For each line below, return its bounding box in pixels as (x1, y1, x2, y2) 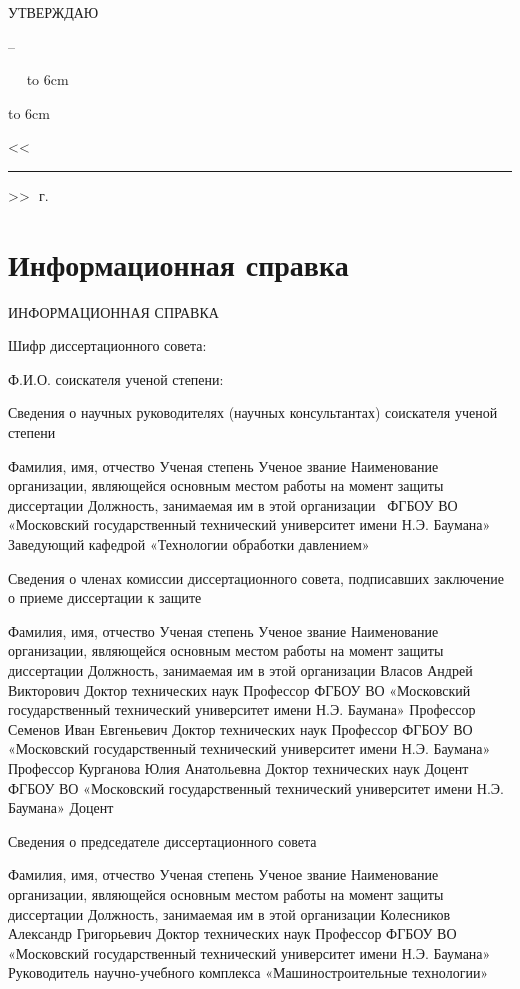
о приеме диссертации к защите (8, 587, 202, 608)
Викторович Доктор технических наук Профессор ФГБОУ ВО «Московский (8, 679, 471, 700)
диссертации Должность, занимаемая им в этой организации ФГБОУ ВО (8, 494, 458, 515)
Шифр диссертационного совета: (8, 335, 207, 356)
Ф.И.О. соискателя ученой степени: (8, 368, 224, 389)
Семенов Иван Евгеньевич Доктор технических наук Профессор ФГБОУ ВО (8, 718, 473, 739)
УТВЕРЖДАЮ (8, 2, 99, 22)
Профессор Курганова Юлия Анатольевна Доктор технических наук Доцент (8, 757, 469, 778)
